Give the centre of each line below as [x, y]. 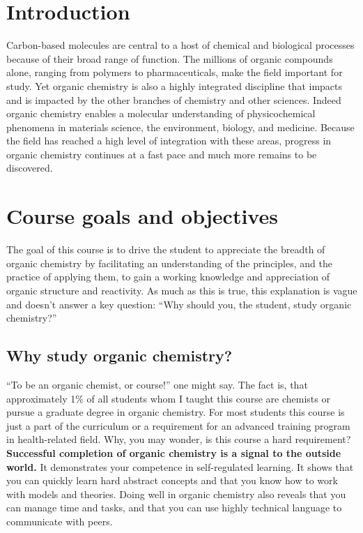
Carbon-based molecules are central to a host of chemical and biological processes [180, 45]
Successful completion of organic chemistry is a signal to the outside [174, 452]
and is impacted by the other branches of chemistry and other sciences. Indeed [174, 99]
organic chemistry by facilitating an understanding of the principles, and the [169, 263]
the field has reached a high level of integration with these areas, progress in [169, 141]
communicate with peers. [60, 521]
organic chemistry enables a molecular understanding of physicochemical [161, 113]
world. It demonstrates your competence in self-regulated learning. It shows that [180, 466]
